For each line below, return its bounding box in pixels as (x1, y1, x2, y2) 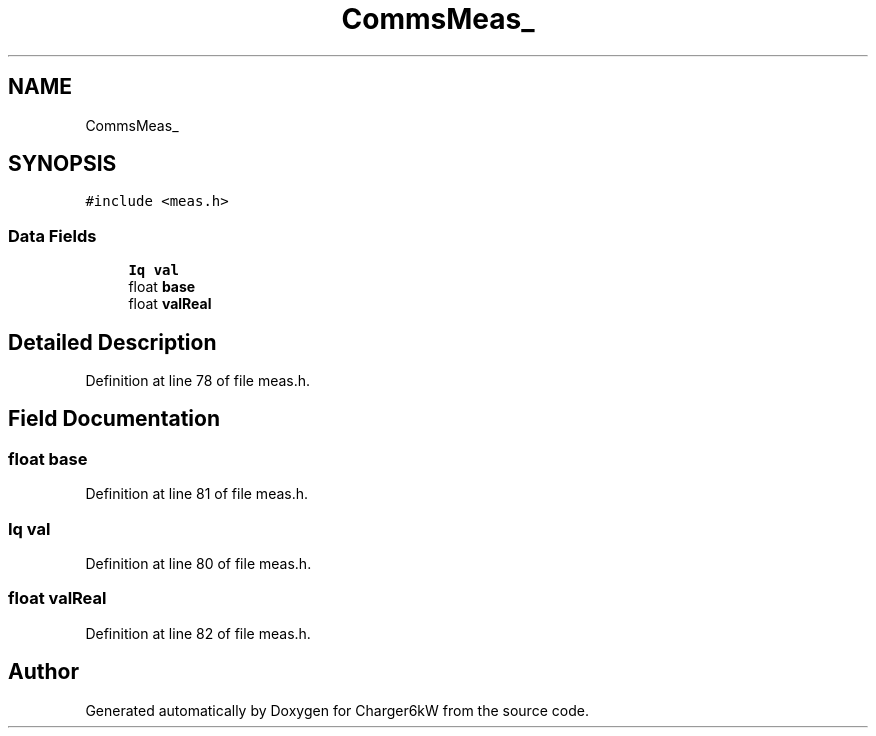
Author (8, 659, 79, 685)
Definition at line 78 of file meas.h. (85, 372, 311, 390)
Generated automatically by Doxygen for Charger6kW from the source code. (85, 701, 589, 719)
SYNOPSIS (8, 151, 117, 177)
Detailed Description (8, 329, 217, 355)
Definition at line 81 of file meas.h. (85, 485, 309, 503)
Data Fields (8, 225, 97, 246)
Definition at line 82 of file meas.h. (85, 624, 311, 642)
